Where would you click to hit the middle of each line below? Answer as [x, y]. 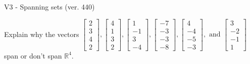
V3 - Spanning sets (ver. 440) [49, 6]
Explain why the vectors [42, 34]
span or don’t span [33, 55]
